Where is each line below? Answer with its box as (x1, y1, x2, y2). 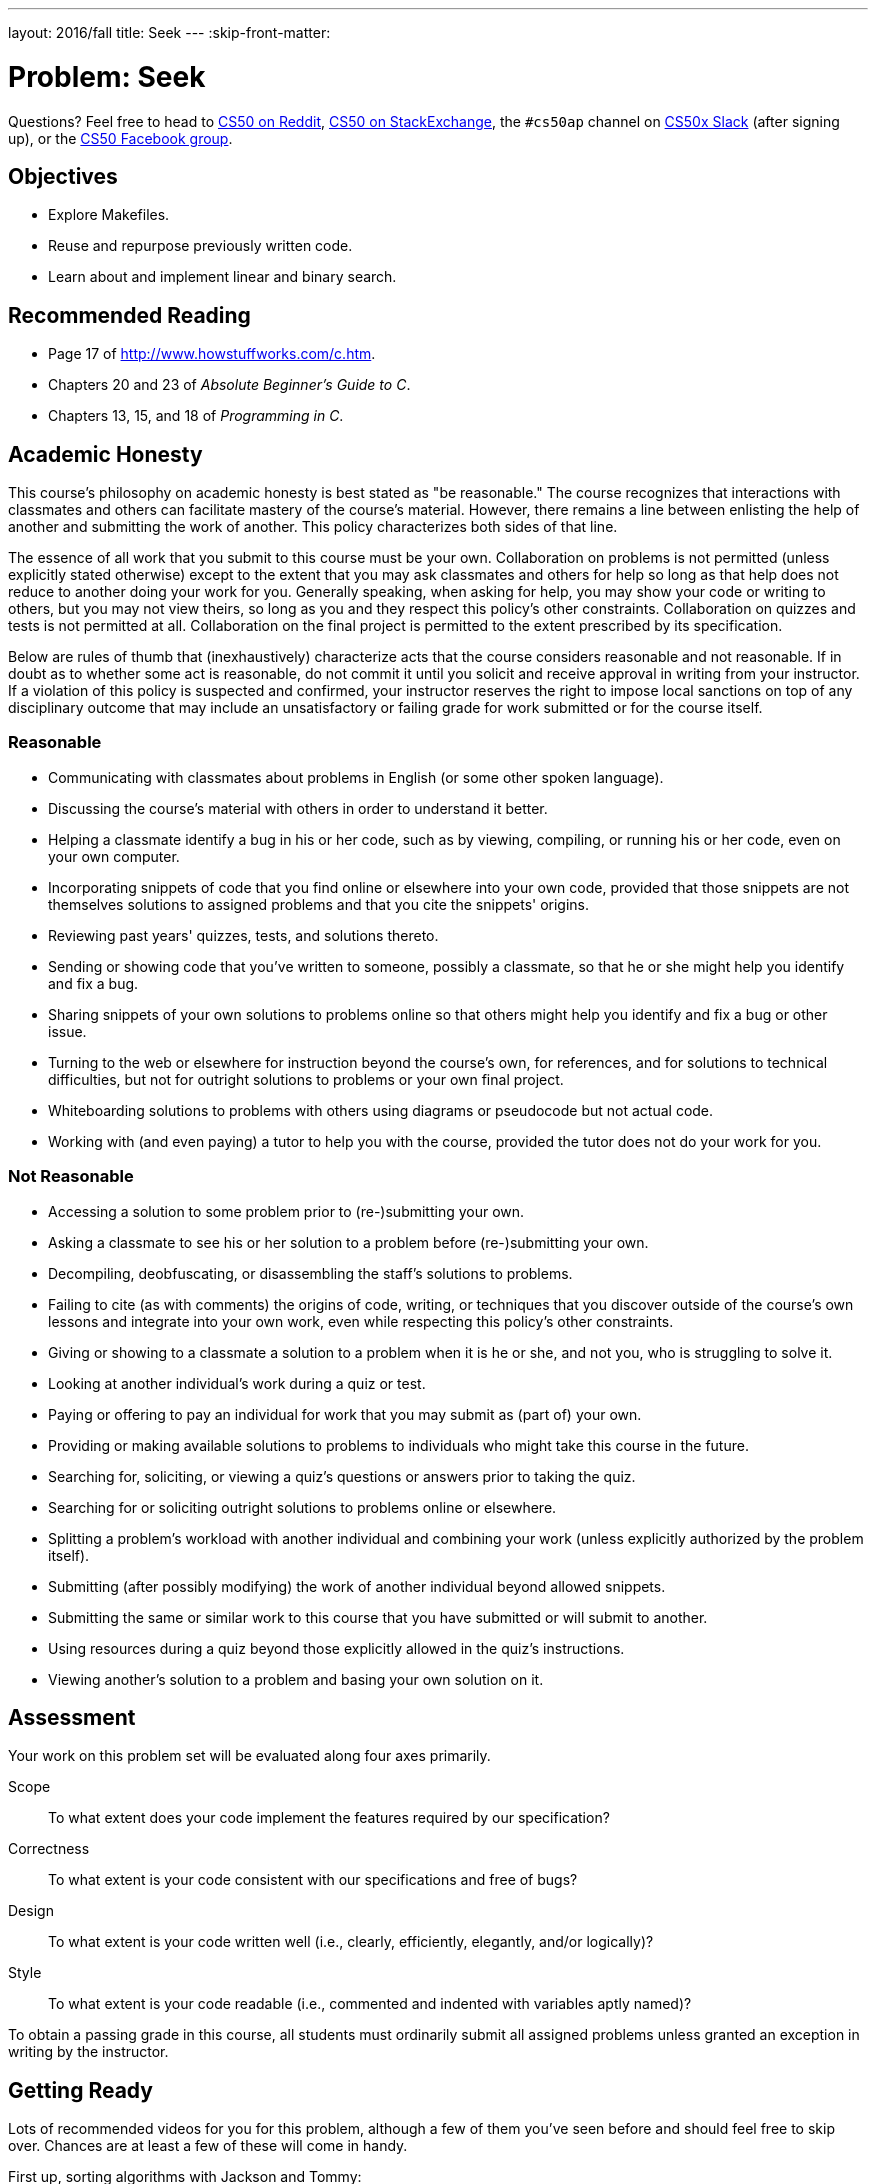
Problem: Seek (8, 59, 206, 94)
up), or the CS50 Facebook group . (8, 129, 233, 147)
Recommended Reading (8, 302, 251, 328)
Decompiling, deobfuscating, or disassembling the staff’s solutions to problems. (48, 1264, 573, 1282)
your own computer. (48, 847, 180, 865)
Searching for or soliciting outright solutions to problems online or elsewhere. (48, 1498, 557, 1516)
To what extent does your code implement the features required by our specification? (48, 1809, 610, 1827)
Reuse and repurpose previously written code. (48, 237, 353, 255)
